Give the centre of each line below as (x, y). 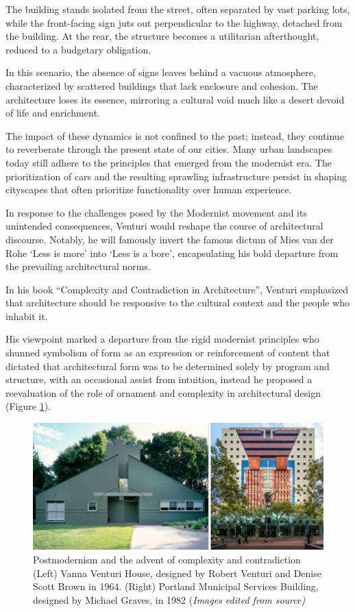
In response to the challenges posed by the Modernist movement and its (156, 212)
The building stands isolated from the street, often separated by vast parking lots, (178, 9)
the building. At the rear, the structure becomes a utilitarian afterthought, (162, 36)
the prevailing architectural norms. (78, 266)
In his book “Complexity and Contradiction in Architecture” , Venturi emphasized (177, 289)
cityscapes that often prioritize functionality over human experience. (149, 189)
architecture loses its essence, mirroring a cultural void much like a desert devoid (175, 99)
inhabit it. (27, 316)
